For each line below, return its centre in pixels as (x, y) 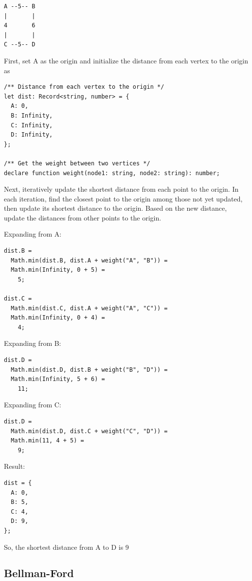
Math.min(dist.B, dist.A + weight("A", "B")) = (89, 260)
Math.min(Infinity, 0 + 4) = (58, 318)
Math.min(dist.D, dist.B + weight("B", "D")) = (89, 370)
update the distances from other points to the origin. (83, 217)
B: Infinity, (32, 115)
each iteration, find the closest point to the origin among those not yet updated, (123, 198)
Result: (15, 466)
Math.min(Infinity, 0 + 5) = (58, 270)
